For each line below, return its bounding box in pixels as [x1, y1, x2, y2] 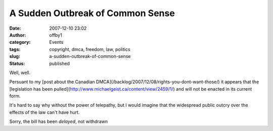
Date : [9, 25, 21, 31]
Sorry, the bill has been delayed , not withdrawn [9, 118, 108, 124]
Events [49, 39, 64, 45]
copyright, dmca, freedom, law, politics [49, 46, 131, 52]
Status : [9, 60, 25, 67]
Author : [9, 32, 26, 38]
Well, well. [9, 70, 31, 76]
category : [9, 39, 31, 45]
